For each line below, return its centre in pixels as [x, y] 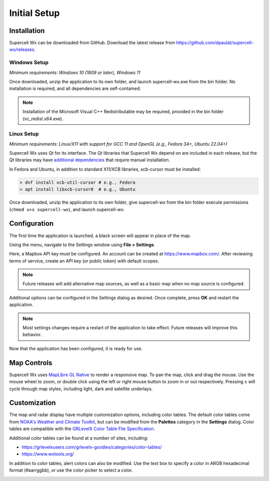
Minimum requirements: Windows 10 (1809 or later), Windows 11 [75, 72]
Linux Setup [24, 134]
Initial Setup [34, 13]
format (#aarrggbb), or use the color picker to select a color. [71, 470]
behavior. [32, 335]
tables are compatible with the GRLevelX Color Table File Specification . [82, 429]
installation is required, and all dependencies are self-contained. [75, 89]
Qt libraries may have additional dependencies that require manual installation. [90, 160]
